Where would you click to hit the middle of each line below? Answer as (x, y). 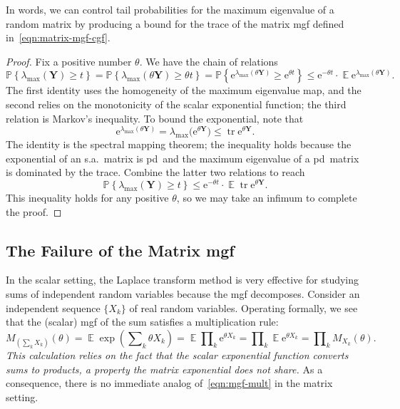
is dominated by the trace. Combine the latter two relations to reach (155, 172)
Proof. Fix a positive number (69, 61)
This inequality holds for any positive (87, 198)
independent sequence (53, 307)
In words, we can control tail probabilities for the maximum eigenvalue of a (170, 9)
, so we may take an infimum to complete (267, 198)
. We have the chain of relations (209, 61)
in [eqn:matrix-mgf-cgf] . (58, 37)
